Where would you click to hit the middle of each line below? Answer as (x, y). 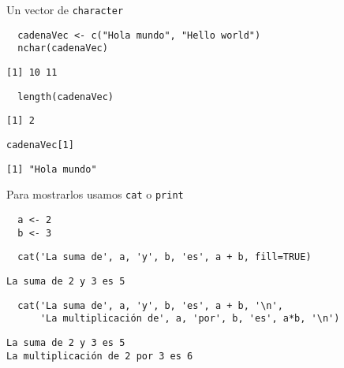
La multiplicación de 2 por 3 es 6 (100, 356)
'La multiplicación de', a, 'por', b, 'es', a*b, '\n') (190, 319)
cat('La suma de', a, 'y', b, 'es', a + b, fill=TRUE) (165, 257)
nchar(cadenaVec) (63, 48)
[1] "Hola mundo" (52, 169)
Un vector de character (65, 9)
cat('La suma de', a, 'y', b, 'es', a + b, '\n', (150, 305)
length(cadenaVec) (66, 97)
